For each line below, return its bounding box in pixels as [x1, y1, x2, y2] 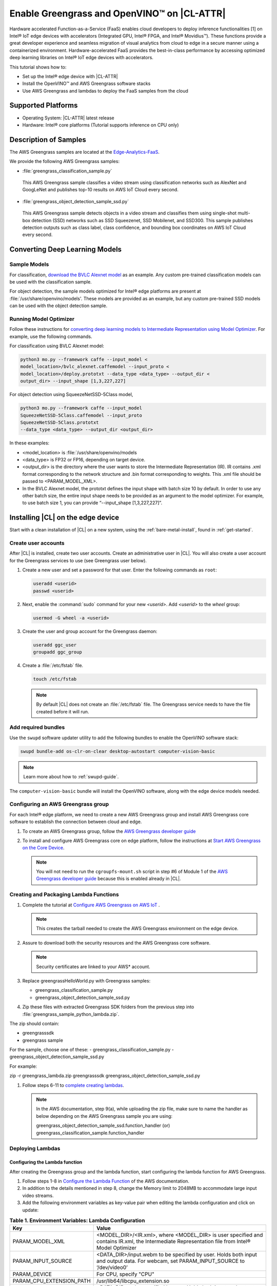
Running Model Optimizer [9, 315, 74, 323]
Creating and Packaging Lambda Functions [9, 891, 119, 898]
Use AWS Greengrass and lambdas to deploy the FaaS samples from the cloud [22, 87, 188, 94]
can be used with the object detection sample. [9, 302, 108, 309]
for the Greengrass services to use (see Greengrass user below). [9, 557, 147, 563]
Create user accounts [9, 540, 65, 547]
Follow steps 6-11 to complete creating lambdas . [22, 1082, 124, 1088]
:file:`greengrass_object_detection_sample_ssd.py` [22, 198, 129, 204]
